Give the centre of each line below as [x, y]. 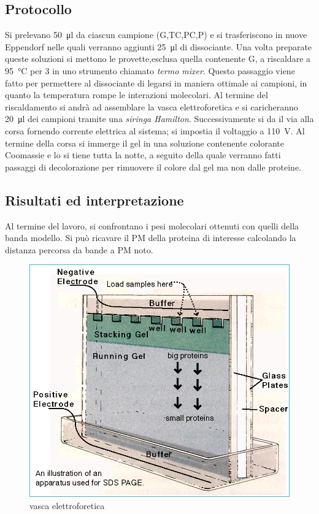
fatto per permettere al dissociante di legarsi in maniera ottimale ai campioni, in [156, 82]
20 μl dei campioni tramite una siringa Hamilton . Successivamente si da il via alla [159, 119]
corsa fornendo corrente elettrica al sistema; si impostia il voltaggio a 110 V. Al [155, 130]
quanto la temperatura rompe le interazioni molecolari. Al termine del [136, 95]
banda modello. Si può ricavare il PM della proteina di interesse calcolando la [151, 238]
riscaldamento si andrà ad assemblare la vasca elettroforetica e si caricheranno [152, 106]
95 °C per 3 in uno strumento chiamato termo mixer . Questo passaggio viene [150, 70]
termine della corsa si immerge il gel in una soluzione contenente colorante [144, 143]
